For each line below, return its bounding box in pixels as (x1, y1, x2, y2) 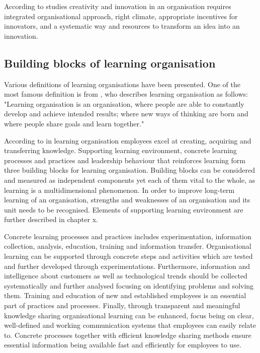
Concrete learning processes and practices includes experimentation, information (4, 231, 251, 241)
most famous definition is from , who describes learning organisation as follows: (4, 89, 248, 99)
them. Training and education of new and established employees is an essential (4, 290, 246, 301)
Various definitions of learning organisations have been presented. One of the (4, 79, 240, 89)
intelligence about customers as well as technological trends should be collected (4, 270, 247, 281)
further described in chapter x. (4, 214, 98, 225)
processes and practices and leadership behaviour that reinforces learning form (4, 155, 245, 165)
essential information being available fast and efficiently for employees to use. (4, 339, 241, 350)
